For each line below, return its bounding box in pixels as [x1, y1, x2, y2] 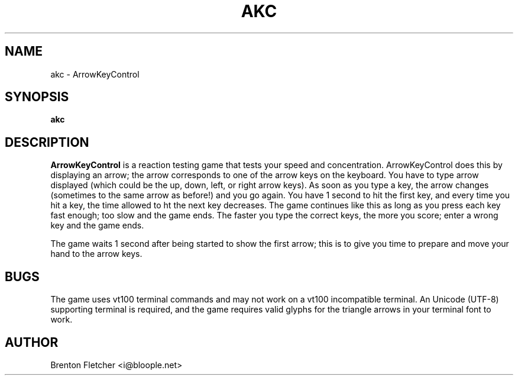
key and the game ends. [50, 220, 144, 231]
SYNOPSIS [5, 89, 69, 105]
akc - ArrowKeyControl [50, 69, 140, 79]
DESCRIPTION [5, 134, 89, 150]
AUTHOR [5, 334, 59, 350]
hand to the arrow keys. [50, 249, 143, 259]
